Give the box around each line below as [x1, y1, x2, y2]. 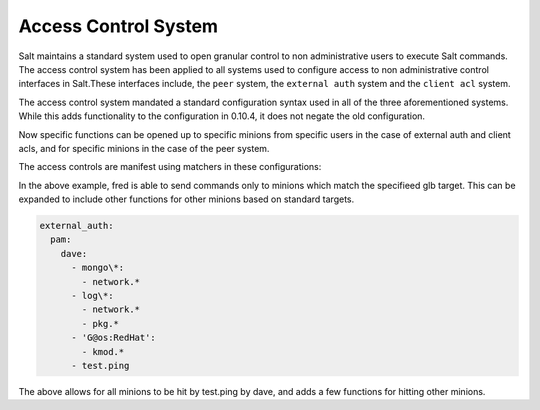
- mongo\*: [71, 262, 125, 274]
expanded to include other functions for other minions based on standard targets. [18, 193, 355, 205]
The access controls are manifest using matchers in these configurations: [18, 161, 322, 173]
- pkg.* [81, 318, 120, 329]
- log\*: [71, 290, 114, 301]
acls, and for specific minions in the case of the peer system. [18, 142, 270, 154]
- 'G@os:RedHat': [71, 332, 157, 344]
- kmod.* [81, 346, 125, 357]
